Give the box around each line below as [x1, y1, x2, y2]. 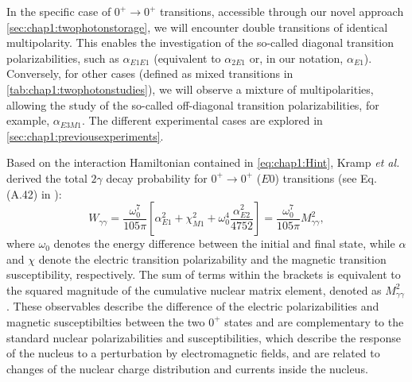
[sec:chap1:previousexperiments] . [6, 127, 164, 144]
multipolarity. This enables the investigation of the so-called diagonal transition [6, 34, 395, 51]
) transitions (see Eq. [274, 169, 377, 186]
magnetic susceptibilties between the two [6, 313, 205, 330]
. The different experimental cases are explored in [82, 112, 323, 129]
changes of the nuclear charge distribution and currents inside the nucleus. [6, 360, 368, 376]
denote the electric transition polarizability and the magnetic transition [38, 250, 387, 267]
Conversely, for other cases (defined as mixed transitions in [6, 65, 293, 82]
